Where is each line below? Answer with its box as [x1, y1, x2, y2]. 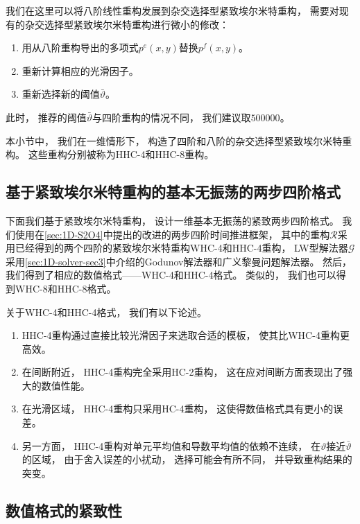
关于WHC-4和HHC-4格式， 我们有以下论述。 [6, 304, 207, 319]
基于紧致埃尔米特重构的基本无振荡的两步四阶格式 [6, 181, 341, 202]
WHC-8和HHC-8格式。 [15, 281, 117, 295]
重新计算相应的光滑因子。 [22, 63, 139, 78]
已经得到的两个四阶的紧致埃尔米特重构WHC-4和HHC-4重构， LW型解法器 [15, 241, 348, 255]
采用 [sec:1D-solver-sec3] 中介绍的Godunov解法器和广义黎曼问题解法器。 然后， [6, 254, 352, 268]
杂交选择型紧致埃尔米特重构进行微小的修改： [24, 17, 229, 31]
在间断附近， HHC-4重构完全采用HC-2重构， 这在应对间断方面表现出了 [22, 365, 343, 379]
